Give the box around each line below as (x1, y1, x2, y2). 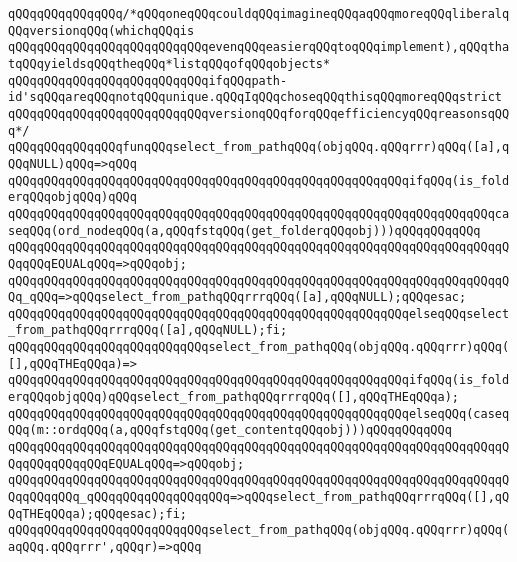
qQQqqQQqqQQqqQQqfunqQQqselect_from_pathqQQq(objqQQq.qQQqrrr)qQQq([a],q (8, 140, 510, 155)
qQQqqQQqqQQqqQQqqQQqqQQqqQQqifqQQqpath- (8, 73, 288, 88)
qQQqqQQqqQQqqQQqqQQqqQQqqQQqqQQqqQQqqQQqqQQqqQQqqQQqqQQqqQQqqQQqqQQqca (8, 206, 510, 221)
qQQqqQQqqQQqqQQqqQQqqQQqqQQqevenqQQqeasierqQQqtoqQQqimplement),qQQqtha (8, 40, 510, 55)
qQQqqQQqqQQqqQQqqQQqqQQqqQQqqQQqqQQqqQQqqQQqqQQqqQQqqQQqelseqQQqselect (8, 306, 510, 321)
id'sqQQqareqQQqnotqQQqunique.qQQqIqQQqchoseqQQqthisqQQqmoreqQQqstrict (8, 90, 502, 105)
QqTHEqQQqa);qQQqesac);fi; (8, 506, 187, 521)
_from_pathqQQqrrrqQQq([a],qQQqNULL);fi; (8, 323, 288, 338)
